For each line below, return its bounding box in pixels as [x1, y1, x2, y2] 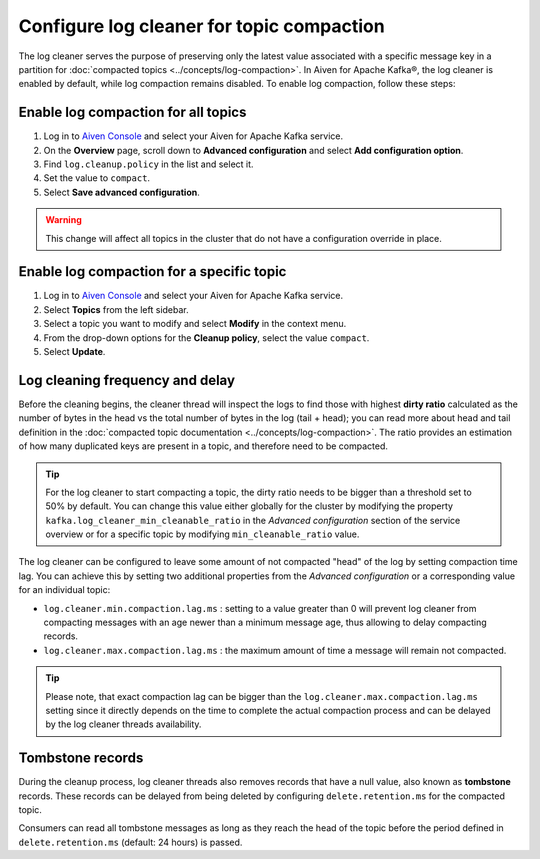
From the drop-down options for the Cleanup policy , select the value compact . [43, 331, 370, 344]
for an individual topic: [18, 584, 111, 596]
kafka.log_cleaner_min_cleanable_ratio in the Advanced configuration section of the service [45, 514, 461, 526]
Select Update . [43, 346, 106, 358]
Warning [45, 214, 82, 226]
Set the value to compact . [43, 172, 150, 184]
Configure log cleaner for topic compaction [18, 15, 385, 37]
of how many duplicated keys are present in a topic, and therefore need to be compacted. [18, 440, 389, 452]
